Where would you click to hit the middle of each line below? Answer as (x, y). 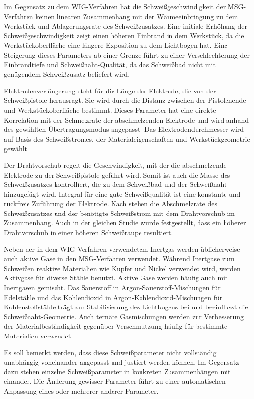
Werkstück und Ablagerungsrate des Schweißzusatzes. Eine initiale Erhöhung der (126, 26)
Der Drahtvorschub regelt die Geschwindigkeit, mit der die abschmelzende (115, 165)
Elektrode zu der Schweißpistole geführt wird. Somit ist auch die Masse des (117, 174)
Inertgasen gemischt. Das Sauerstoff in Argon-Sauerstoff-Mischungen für (112, 288)
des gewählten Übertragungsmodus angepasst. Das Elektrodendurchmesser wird (124, 129)
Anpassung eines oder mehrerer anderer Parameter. (81, 390)
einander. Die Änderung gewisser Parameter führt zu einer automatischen (115, 381)
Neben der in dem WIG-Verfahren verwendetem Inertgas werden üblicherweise (122, 249)
